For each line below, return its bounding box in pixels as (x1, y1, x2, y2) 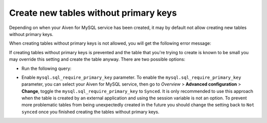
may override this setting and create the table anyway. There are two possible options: (9, 57, 185, 62)
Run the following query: (21, 65, 72, 71)
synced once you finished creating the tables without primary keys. (21, 109, 160, 115)
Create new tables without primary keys (9, 7, 177, 18)
